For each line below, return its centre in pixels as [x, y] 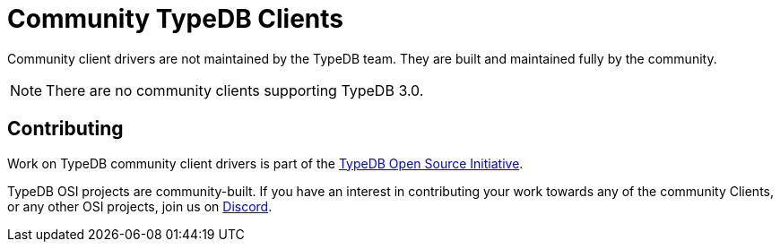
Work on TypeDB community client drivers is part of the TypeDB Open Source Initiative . [265, 163]
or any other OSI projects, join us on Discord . [140, 206]
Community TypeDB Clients [176, 19]
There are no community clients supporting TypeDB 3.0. [235, 90]
